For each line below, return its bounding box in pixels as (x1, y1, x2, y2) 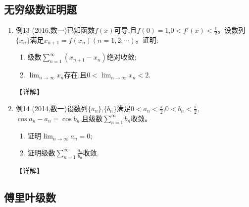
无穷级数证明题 (4, 1, 77, 17)
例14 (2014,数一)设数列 (15, 103, 88, 113)
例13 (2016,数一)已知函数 (15, 25, 95, 35)
